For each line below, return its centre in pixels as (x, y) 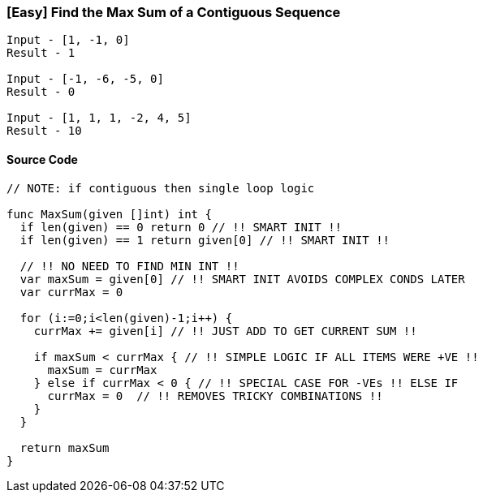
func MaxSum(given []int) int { (109, 214)
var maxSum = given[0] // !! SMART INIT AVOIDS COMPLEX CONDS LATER (242, 279)
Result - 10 (44, 131)
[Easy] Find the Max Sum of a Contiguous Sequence (174, 12)
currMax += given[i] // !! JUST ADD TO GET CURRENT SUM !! (225, 331)
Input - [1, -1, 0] (68, 40)
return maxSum (65, 447)
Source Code (42, 159)
